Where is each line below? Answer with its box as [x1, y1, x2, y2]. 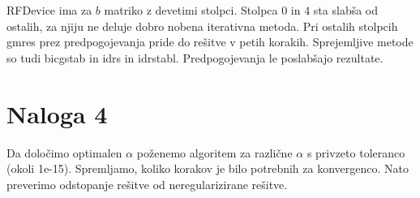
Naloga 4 [6, 97, 108, 130]
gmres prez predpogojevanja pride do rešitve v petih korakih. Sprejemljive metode [6, 33, 414, 50]
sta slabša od [313, 2, 379, 18]
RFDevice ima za [6, 2, 92, 18]
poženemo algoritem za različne [136, 144, 293, 161]
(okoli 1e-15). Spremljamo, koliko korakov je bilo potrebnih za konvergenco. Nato [6, 160, 409, 177]
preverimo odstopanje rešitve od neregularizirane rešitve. [6, 175, 288, 192]
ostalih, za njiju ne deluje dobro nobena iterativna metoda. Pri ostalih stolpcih [6, 17, 398, 34]
